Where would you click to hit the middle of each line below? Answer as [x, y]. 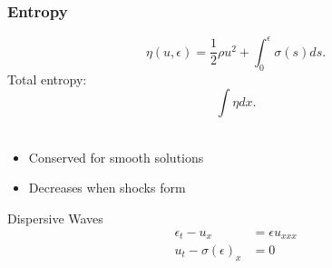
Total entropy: [47, 79]
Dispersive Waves [55, 218]
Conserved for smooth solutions [116, 157]
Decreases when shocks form [107, 188]
